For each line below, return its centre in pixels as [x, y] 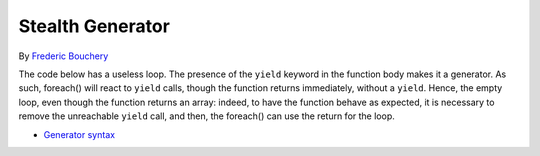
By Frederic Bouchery [63, 56]
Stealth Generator [94, 26]
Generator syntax [79, 134]
